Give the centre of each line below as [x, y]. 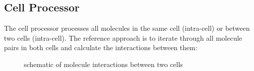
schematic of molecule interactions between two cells [103, 64]
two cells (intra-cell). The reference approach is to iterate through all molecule [123, 37]
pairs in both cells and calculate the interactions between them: [101, 47]
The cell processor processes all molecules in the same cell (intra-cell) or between [127, 28]
